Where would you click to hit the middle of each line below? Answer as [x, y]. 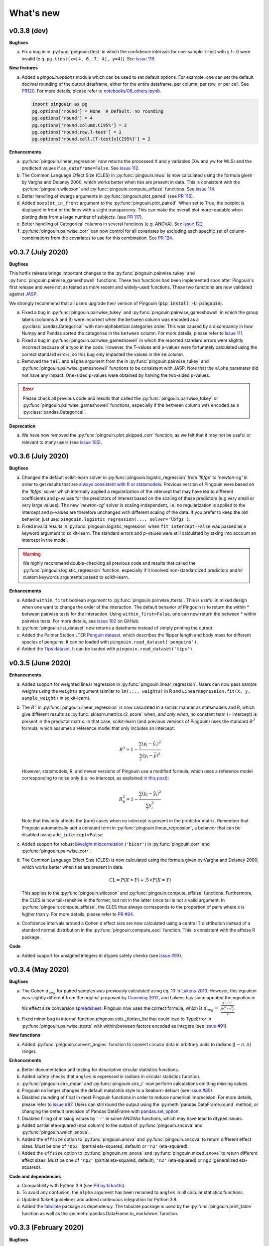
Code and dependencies [35, 1176]
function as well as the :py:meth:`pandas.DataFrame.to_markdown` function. [100, 1213]
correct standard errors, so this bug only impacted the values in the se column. [103, 354]
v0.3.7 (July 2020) [39, 252]
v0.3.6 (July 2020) [39, 456]
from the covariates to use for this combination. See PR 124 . [112, 238]
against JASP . [23, 294]
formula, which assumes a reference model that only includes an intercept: [98, 728]
